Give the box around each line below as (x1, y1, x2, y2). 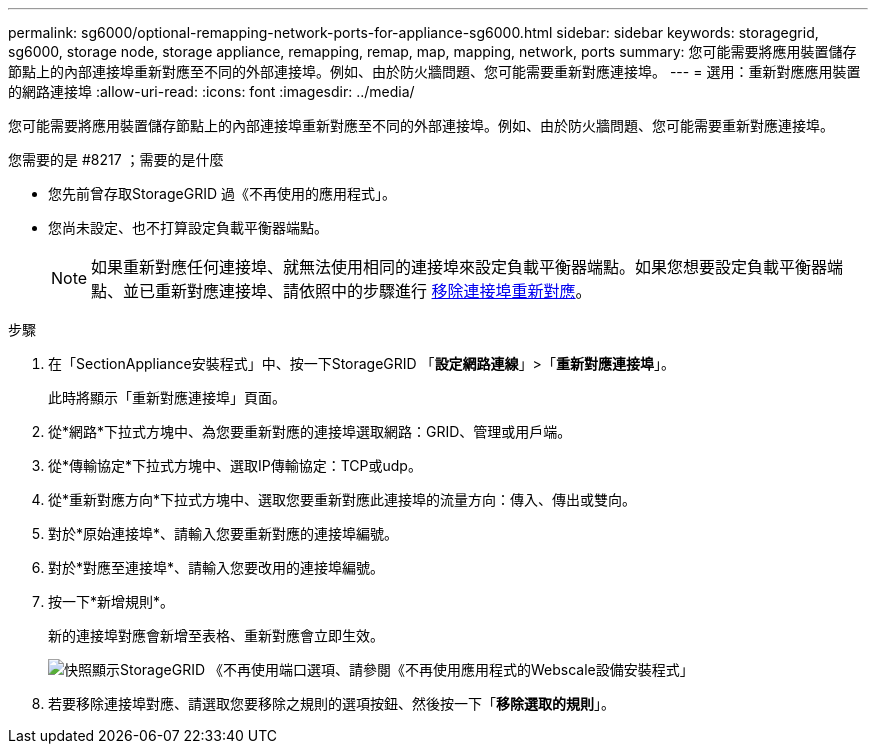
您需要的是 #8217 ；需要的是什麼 (8, 151, 224, 168)
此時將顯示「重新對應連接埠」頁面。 (48, 389, 286, 406)
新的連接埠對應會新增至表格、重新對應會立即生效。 (48, 627, 384, 644)
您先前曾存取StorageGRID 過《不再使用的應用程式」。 (48, 185, 396, 202)
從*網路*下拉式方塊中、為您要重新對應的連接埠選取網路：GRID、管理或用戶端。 (48, 423, 572, 440)
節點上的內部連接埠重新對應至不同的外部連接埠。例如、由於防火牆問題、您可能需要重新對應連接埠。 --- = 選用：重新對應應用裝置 (8, 63, 861, 80)
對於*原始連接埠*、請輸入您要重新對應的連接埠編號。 (48, 525, 399, 542)
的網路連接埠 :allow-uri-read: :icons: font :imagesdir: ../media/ (8, 83, 415, 100)
